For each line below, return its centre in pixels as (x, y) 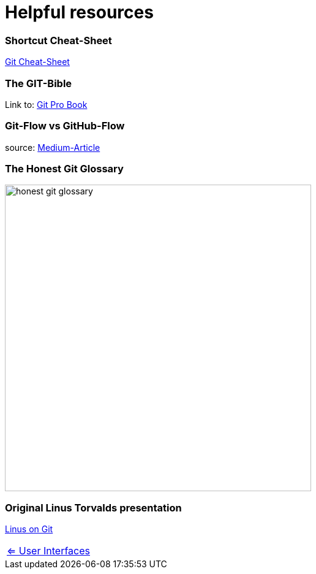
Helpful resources (79, 12)
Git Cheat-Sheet (37, 62)
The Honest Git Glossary (64, 169)
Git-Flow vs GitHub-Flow (65, 126)
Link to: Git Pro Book (46, 104)
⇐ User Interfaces (48, 551)
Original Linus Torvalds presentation (93, 507)
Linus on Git (29, 529)
